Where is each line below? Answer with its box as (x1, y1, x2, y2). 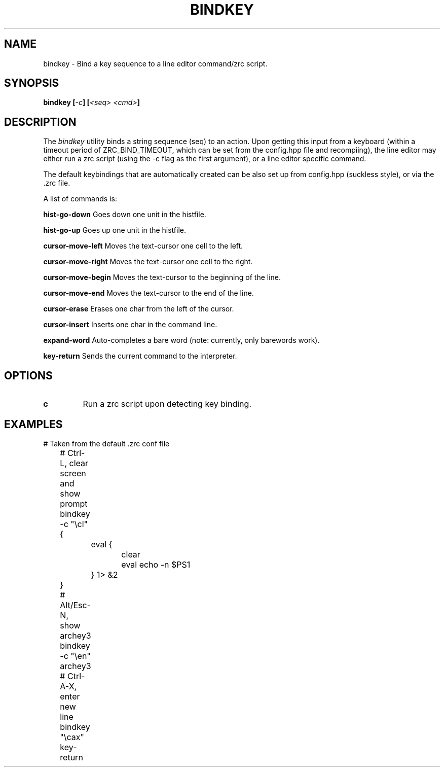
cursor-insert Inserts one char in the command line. (43, 320, 217, 329)
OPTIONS (4, 369, 53, 382)
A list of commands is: (43, 194, 117, 203)
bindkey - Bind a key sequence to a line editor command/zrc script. (43, 59, 268, 68)
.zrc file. (43, 179, 70, 188)
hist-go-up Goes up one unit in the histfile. (43, 226, 187, 235)
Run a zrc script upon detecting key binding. (83, 399, 251, 409)
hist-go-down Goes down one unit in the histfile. (43, 210, 206, 219)
